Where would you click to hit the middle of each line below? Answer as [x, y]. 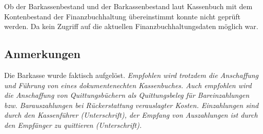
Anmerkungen [42, 54]
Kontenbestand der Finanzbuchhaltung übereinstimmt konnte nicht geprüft [122, 16]
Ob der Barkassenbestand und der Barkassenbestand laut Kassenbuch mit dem [128, 6]
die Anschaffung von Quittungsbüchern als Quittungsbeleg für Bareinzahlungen [127, 95]
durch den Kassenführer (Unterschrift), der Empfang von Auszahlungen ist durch [131, 115]
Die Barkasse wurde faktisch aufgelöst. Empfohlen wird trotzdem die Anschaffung [131, 75]
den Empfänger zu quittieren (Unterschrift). [73, 125]
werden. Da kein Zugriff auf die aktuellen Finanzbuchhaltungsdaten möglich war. [131, 26]
